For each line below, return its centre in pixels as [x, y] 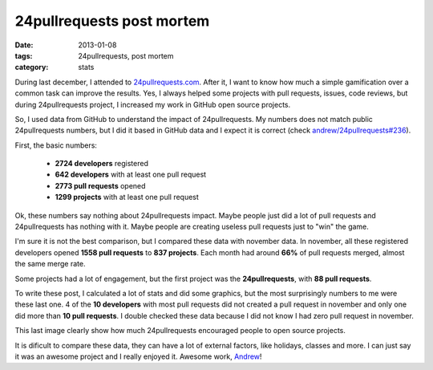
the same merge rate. [50, 264]
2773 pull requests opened [100, 185]
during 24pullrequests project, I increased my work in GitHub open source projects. [153, 104]
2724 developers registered [101, 164]
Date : [24, 45]
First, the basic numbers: [56, 145]
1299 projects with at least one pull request [127, 197]
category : [32, 67]
